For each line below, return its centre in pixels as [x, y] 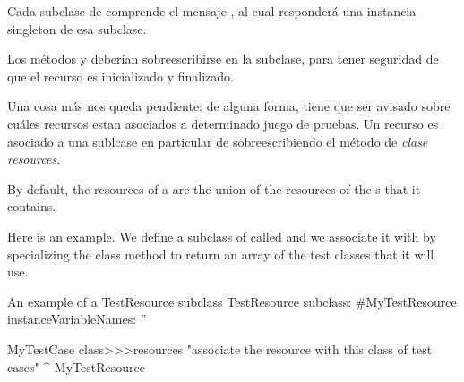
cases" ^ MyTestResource [76, 366]
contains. [32, 206]
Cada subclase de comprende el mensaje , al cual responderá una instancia [212, 11]
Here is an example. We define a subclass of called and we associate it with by [222, 236]
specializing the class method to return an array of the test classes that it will [221, 254]
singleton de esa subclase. [77, 28]
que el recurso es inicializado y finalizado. [121, 76]
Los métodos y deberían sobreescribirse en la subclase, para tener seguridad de [223, 59]
